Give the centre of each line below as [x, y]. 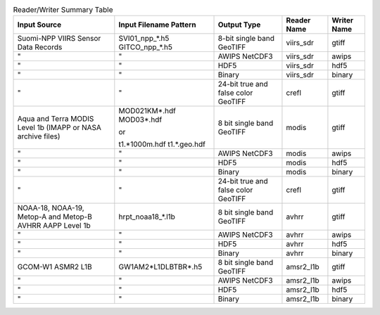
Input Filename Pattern [157, 25]
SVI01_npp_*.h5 [144, 39]
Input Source [39, 25]
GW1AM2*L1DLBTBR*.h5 [160, 267]
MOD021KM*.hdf [147, 111]
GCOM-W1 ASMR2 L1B [55, 267]
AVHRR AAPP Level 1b [54, 226]
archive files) [39, 136]
